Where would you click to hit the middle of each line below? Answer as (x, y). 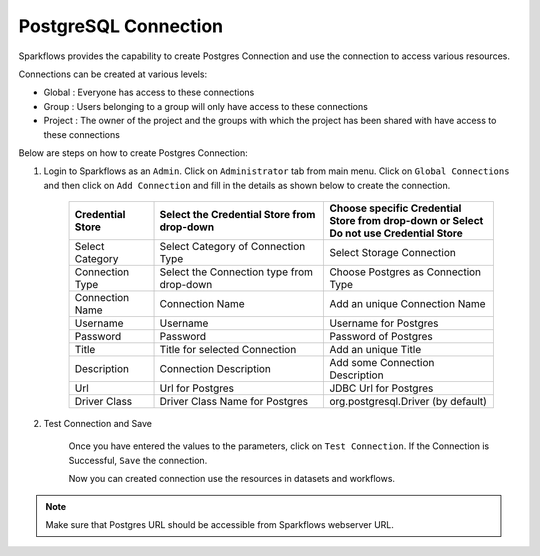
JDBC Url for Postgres (381, 388)
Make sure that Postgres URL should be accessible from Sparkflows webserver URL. (220, 525)
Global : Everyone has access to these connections (149, 92)
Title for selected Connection (228, 350)
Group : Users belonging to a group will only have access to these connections (206, 106)
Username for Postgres (384, 323)
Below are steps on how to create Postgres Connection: (133, 152)
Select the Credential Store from (237, 215)
